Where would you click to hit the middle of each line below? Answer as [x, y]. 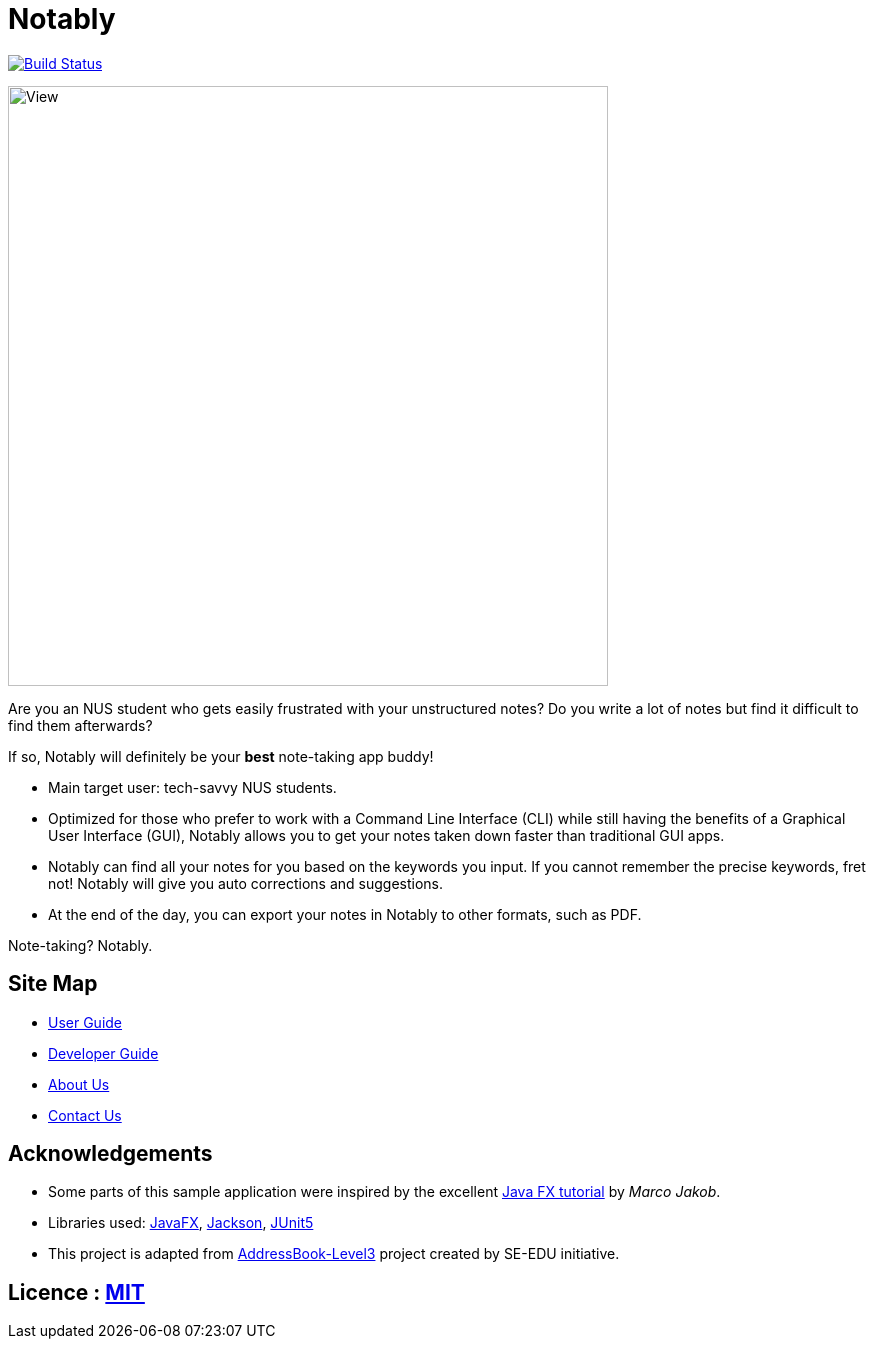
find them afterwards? [80, 725]
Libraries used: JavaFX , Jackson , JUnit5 [181, 1223]
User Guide [85, 1022]
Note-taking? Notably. [80, 945]
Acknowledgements [110, 1154]
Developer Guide [103, 1053]
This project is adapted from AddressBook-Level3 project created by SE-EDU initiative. [334, 1254]
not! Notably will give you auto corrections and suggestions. [245, 883]
